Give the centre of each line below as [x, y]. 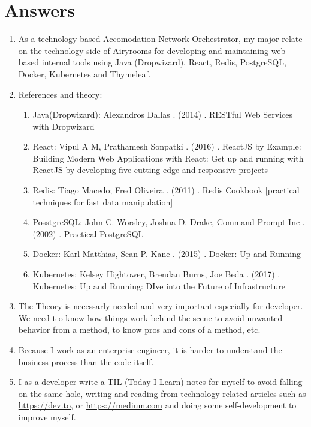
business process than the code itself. [86, 361]
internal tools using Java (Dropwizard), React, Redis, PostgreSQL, [164, 62]
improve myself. [47, 416]
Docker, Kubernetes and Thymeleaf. [84, 74]
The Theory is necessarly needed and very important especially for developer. [161, 306]
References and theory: [60, 94]
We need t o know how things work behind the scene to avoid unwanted [150, 317]
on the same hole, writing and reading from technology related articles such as [162, 393]
